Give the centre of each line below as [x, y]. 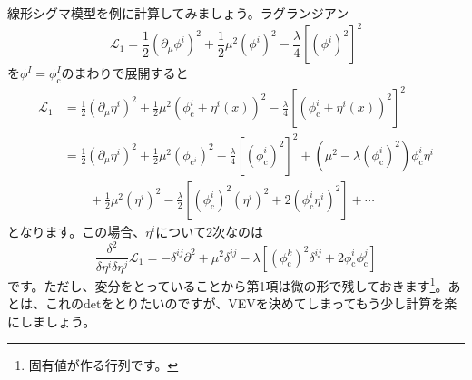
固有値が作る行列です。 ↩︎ [103, 365]
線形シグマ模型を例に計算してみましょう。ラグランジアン [178, 13]
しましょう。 [58, 321]
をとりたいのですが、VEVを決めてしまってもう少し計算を [273, 303]
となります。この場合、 [77, 231]
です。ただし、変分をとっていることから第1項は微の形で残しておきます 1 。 [228, 284]
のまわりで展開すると [125, 73]
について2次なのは [209, 231]
